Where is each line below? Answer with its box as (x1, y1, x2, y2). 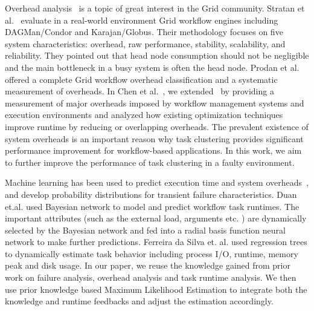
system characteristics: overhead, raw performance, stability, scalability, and (5, 37, 286, 50)
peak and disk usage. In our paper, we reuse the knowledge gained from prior (5, 259, 290, 272)
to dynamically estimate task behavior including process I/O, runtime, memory (5, 247, 298, 260)
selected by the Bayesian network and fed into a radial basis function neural (5, 223, 286, 236)
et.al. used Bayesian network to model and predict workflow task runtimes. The (5, 200, 300, 212)
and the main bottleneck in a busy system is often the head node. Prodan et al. (5, 61, 300, 73)
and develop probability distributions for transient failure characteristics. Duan (5, 188, 297, 200)
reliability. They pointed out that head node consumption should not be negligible (5, 49, 309, 62)
